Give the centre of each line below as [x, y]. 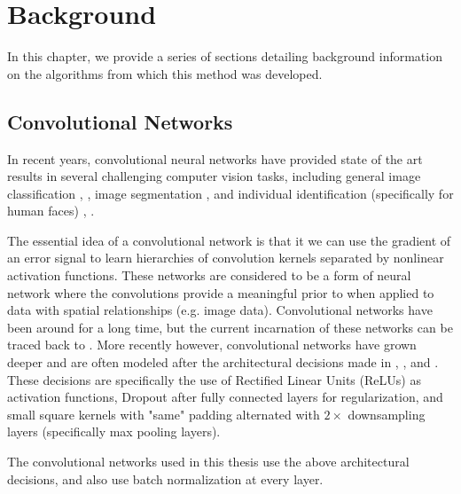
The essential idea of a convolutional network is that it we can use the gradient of [229, 240]
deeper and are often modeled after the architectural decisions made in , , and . [223, 362]
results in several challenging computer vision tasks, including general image [214, 176]
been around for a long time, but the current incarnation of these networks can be [230, 327]
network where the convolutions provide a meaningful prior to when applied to [221, 292]
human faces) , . [51, 211]
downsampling [387, 414]
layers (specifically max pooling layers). [114, 431]
